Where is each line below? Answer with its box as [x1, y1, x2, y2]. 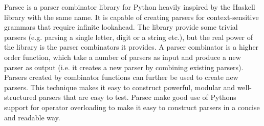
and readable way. [4, 112, 60, 122]
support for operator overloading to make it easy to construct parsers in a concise [4, 101, 260, 112]
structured [4, 92, 37, 102]
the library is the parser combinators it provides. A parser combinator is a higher [4, 41, 259, 52]
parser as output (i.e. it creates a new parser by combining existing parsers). [4, 61, 244, 72]
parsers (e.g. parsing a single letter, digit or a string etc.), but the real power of [4, 31, 253, 42]
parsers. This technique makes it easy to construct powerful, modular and [4, 81, 235, 92]
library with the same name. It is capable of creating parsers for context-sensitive [4, 11, 259, 22]
